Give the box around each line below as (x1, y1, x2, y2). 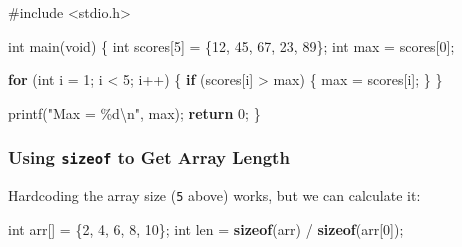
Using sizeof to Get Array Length (8, 145, 290, 170)
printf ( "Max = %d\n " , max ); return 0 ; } (8, 102, 261, 123)
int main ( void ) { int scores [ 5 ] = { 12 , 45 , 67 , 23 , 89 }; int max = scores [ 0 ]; (8, 35, 455, 56)
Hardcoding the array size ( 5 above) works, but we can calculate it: (8, 185, 421, 206)
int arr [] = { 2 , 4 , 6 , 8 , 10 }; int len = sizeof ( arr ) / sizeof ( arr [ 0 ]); (8, 218, 404, 239)
